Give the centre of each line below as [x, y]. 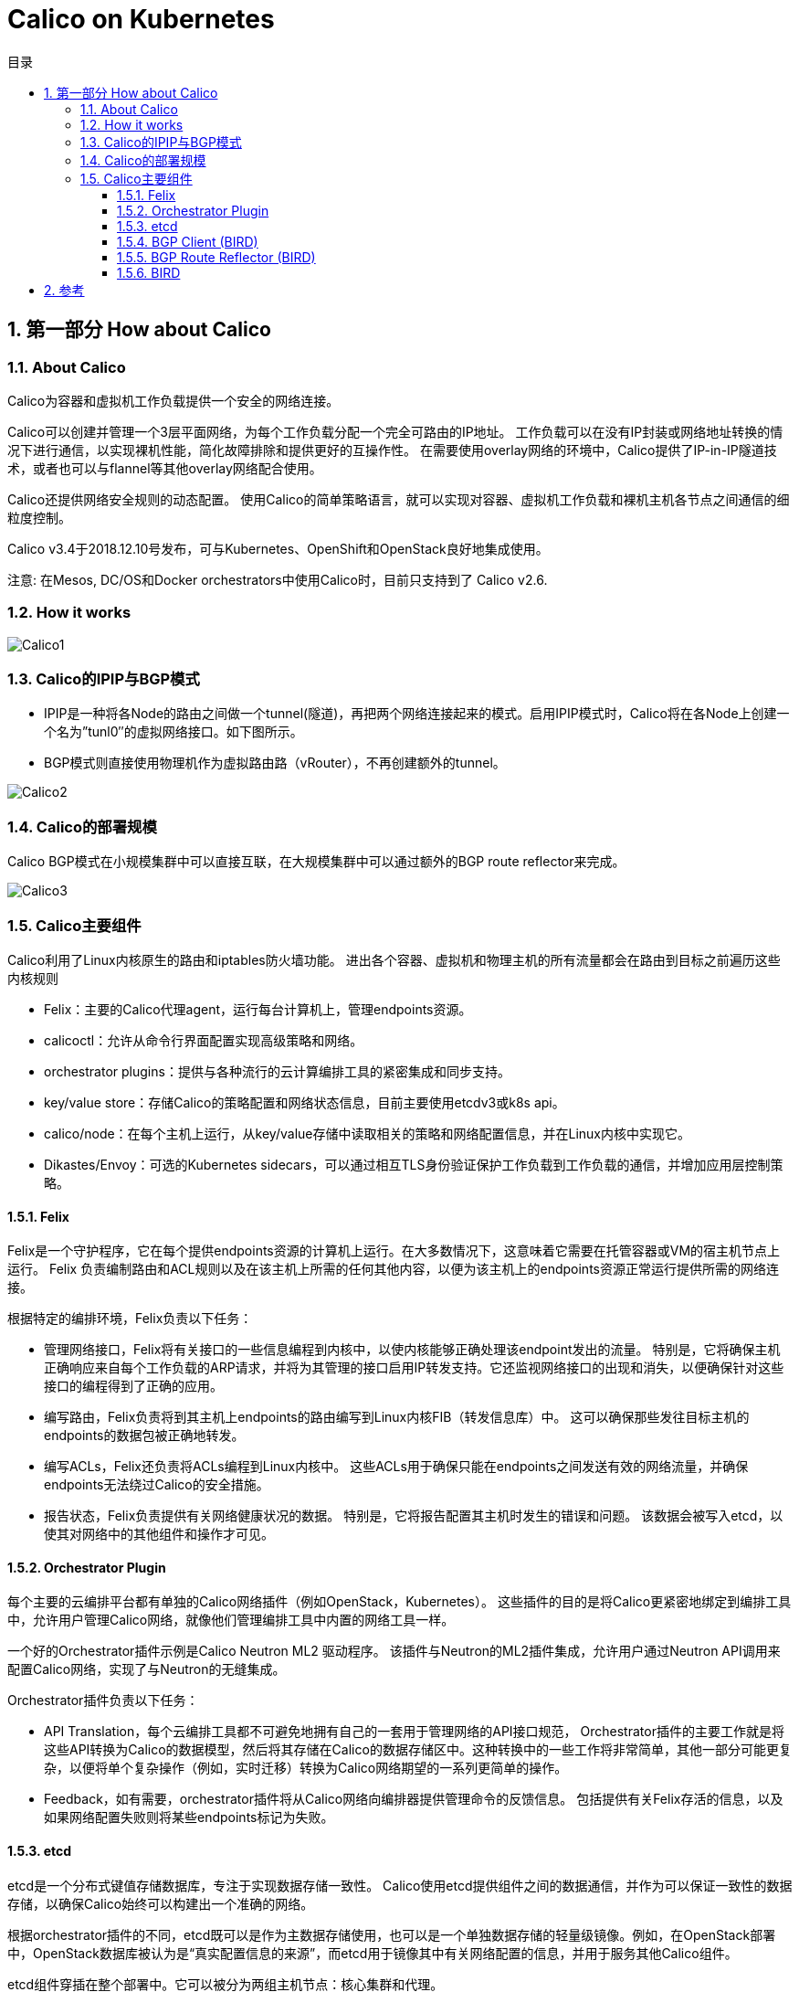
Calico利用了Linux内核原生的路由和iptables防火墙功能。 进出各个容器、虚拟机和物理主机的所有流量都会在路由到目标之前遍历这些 [394, 959]
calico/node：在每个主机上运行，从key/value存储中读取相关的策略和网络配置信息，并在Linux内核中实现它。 [367, 1133]
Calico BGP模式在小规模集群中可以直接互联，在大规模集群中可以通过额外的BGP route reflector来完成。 [316, 862]
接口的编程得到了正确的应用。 [133, 1386]
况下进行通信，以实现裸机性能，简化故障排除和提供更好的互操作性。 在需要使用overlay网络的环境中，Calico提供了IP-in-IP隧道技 [392, 450]
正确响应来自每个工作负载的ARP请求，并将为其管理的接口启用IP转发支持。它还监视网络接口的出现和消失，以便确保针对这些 [414, 1368]
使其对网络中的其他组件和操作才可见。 [159, 1534]
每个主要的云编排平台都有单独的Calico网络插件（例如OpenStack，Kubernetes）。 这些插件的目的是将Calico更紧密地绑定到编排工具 [399, 1602]
